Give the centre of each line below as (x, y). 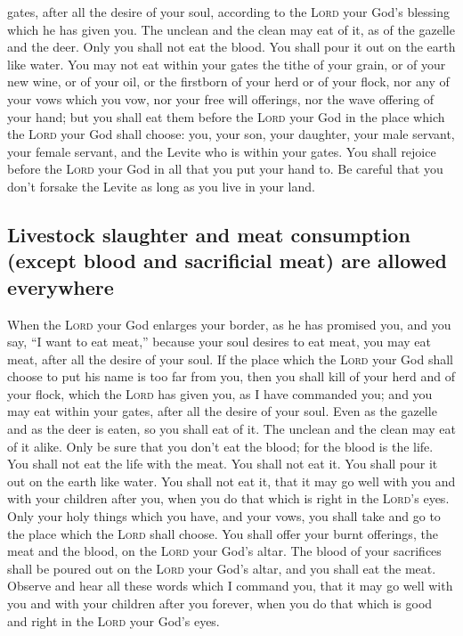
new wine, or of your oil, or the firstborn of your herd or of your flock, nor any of (228, 82)
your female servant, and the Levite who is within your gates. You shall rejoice (222, 151)
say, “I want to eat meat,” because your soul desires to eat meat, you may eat (219, 342)
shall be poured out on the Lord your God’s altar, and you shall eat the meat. (222, 568)
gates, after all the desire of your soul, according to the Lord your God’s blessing (229, 12)
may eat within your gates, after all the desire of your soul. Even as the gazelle (222, 411)
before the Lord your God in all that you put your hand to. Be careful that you (225, 169)
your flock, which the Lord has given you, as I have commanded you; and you (220, 393)
